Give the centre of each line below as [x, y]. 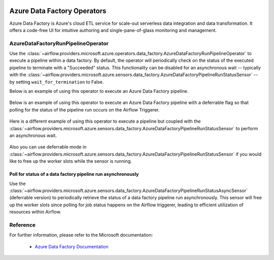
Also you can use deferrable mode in [48, 147]
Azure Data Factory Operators [58, 11]
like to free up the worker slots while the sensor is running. [71, 161]
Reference [22, 225]
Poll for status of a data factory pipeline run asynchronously [74, 174]
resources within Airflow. [35, 212]
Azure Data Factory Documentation [72, 246]
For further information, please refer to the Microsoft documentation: [81, 235]
